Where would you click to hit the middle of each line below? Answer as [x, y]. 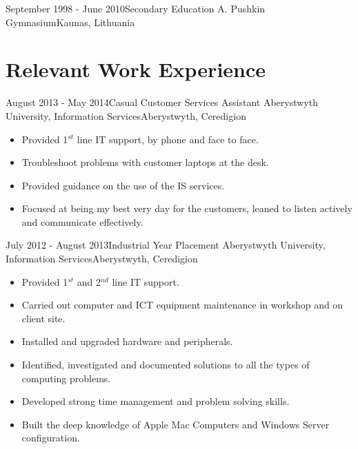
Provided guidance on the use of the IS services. [123, 185]
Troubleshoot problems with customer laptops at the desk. [145, 162]
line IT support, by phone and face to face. [168, 139]
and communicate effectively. [82, 221]
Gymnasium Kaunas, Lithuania [70, 22]
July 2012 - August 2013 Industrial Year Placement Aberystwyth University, [166, 245]
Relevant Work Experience [136, 69]
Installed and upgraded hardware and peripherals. [127, 341]
